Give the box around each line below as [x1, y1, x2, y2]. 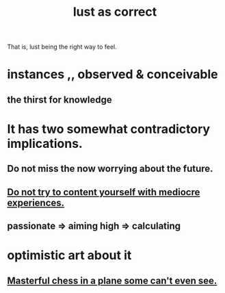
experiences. [7, 196, 65, 209]
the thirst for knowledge [7, 94, 113, 105]
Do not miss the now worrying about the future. [7, 163, 213, 175]
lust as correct [72, 4, 157, 20]
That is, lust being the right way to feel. [7, 42, 118, 51]
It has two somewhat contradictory [7, 121, 211, 137]
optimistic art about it [7, 248, 132, 264]
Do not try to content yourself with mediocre [7, 186, 200, 198]
